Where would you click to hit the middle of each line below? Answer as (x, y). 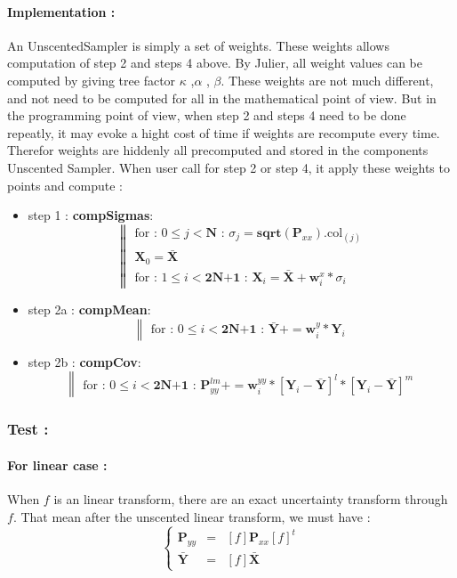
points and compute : (65, 185)
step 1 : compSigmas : (91, 215)
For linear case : (57, 464)
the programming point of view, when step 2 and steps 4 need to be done (207, 115)
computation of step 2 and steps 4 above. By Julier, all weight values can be (215, 63)
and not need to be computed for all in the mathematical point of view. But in (222, 98)
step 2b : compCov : (84, 361)
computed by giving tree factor (92, 80)
